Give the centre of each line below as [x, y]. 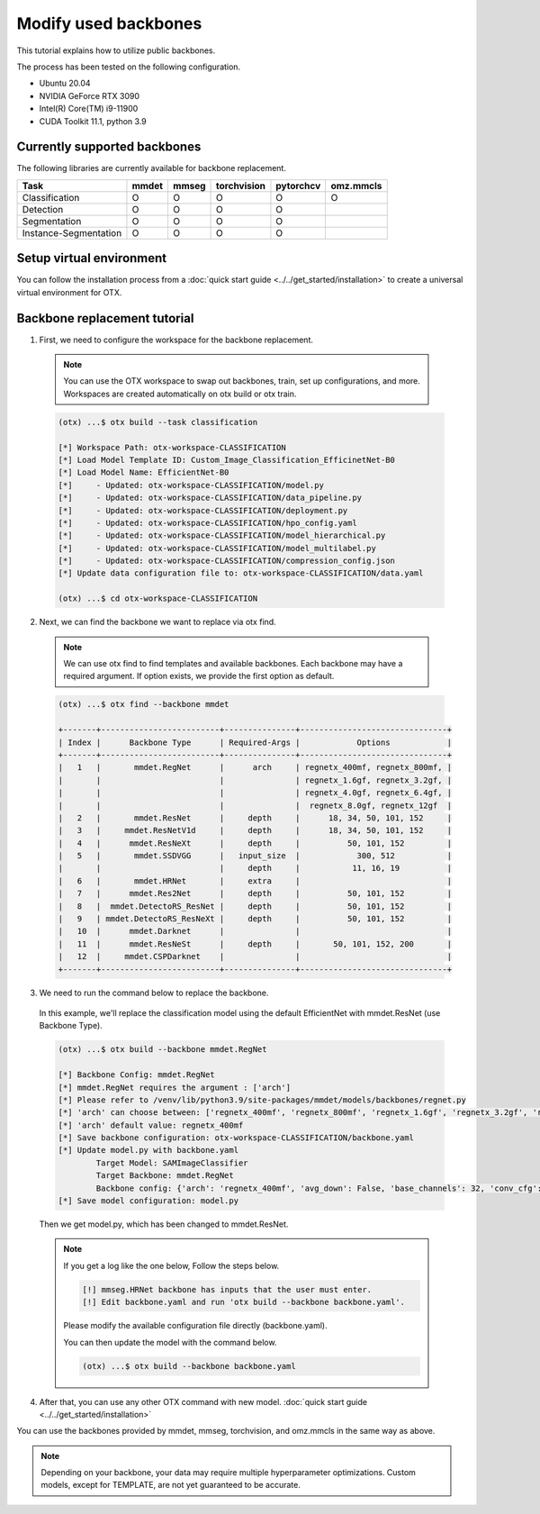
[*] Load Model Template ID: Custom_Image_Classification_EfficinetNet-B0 [227, 460]
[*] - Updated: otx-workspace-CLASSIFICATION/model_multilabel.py [217, 548]
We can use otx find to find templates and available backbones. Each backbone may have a [233, 663]
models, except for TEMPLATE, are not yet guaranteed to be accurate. [171, 1485]
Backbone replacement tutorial [105, 318]
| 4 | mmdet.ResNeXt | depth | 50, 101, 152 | [255, 843]
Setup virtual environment [92, 258]
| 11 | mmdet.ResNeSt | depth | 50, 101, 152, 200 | [255, 944]
